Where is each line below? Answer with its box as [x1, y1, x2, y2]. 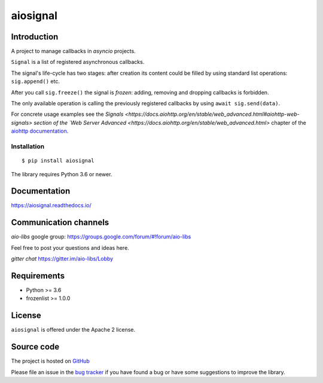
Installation [11, 142, 45, 151]
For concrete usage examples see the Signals [11, 111, 124, 118]
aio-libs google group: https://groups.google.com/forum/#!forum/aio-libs [11, 233, 191, 240]
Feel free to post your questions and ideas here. [11, 244, 130, 251]
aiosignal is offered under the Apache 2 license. [11, 326, 136, 333]
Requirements [11, 271, 65, 281]
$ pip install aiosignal [22, 157, 95, 164]
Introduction [11, 32, 59, 42]
